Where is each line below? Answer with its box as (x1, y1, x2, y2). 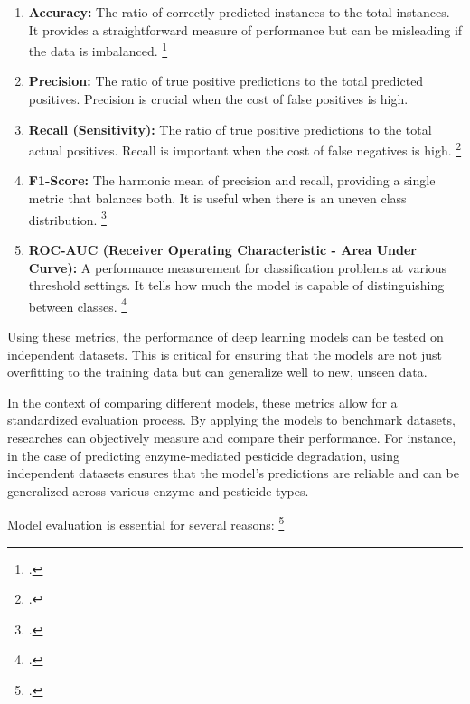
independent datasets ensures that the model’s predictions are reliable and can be (7, 464, 459, 483)
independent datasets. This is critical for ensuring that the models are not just (7, 344, 442, 363)
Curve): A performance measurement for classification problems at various (28, 258, 447, 277)
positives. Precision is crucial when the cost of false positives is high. (28, 89, 409, 108)
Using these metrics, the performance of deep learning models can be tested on (7, 326, 444, 345)
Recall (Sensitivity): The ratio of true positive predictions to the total (28, 119, 432, 138)
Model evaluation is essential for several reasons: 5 (7, 512, 285, 533)
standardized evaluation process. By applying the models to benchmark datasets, (7, 410, 456, 429)
